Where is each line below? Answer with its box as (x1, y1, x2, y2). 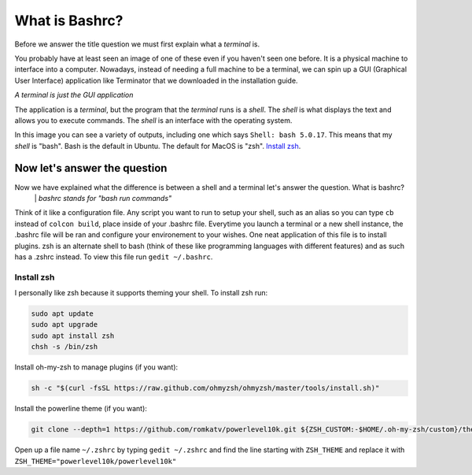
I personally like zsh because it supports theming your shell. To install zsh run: (14, 288, 268, 298)
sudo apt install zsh (31, 331, 115, 340)
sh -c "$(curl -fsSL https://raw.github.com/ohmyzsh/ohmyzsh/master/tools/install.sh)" (31, 384, 380, 393)
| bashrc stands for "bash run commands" (34, 193, 172, 202)
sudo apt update (31, 310, 94, 318)
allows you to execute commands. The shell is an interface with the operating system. (14, 115, 293, 125)
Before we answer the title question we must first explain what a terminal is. (14, 39, 260, 49)
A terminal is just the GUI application (14, 91, 134, 100)
